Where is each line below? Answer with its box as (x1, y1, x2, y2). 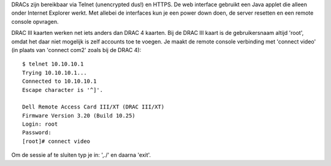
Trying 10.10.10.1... (22, 69, 87, 76)
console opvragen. (11, 18, 59, 25)
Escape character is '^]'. (22, 86, 104, 93)
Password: (22, 129, 51, 136)
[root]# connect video (22, 138, 91, 145)
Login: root (22, 121, 58, 128)
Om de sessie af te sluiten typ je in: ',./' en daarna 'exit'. (11, 151, 151, 159)
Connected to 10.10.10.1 (22, 78, 97, 85)
